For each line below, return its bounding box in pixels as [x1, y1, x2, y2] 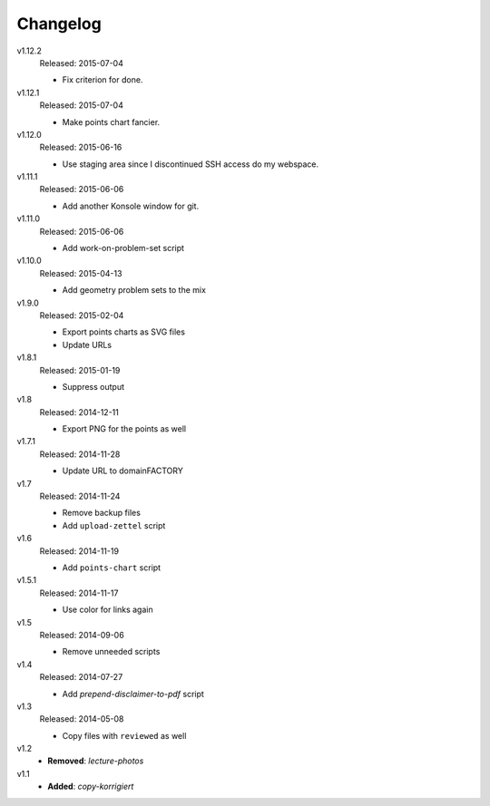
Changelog [16, 14, 102, 34]
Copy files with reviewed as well [62, 730, 187, 741]
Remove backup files [62, 508, 141, 519]
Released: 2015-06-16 [39, 141, 122, 153]
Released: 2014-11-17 [39, 588, 119, 598]
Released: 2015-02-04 [39, 309, 124, 321]
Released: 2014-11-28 [39, 449, 121, 460]
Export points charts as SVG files [62, 326, 186, 337]
